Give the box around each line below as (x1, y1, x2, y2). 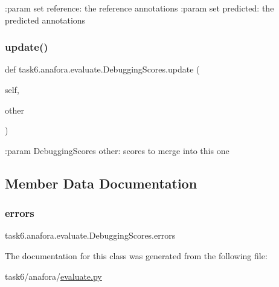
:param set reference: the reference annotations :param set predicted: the (5, 2, 274, 14)
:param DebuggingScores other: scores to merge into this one (5, 144, 229, 156)
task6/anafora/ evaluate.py (5, 269, 102, 282)
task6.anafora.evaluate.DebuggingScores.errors (5, 229, 176, 242)
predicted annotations (5, 13, 86, 26)
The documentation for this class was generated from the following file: (5, 249, 268, 262)
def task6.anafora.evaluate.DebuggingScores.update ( (5, 63, 200, 76)
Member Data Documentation (5, 173, 197, 192)
